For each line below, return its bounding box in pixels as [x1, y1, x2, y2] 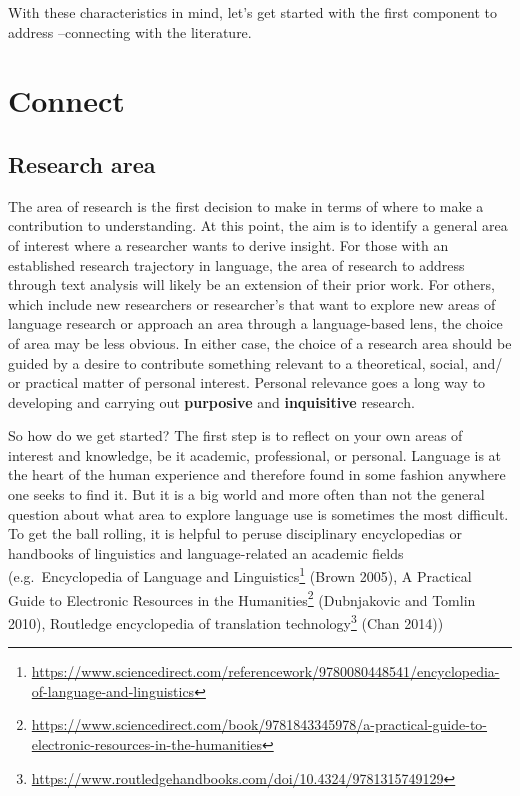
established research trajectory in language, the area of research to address [8, 254, 465, 275]
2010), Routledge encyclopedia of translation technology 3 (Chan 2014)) [8, 609, 444, 633]
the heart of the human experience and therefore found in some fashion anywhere [8, 464, 506, 485]
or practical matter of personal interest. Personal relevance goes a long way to [8, 372, 486, 393]
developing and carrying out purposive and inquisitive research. [8, 391, 415, 412]
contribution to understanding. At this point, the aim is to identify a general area [8, 215, 508, 236]
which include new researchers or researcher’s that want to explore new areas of [8, 293, 496, 314]
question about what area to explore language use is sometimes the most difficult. [8, 503, 509, 524]
